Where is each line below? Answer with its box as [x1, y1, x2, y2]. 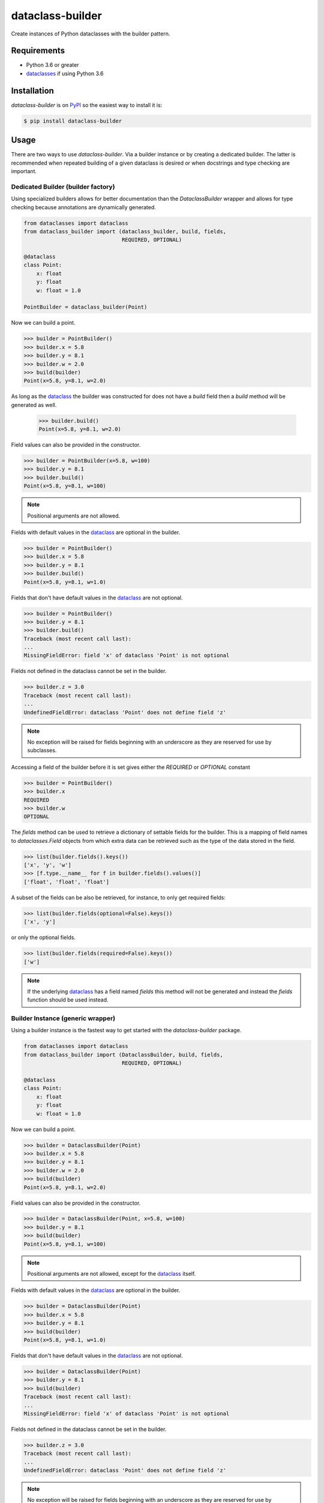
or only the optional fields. [11, 934, 76, 941]
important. [11, 168, 37, 175]
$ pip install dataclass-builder [23, 117, 122, 124]
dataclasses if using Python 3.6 [26, 70, 104, 77]
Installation [11, 85, 54, 96]
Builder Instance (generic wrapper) [11, 1014, 116, 1023]
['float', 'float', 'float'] [23, 878, 110, 885]
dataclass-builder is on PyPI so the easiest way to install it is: [11, 101, 163, 108]
